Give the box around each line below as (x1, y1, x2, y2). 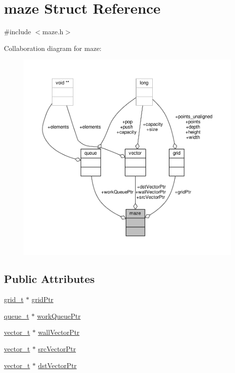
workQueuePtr (37, 310, 81, 321)
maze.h (42, 26, 64, 37)
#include (4, 26, 31, 37)
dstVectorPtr (38, 360, 77, 370)
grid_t (4, 294, 24, 304)
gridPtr (31, 294, 54, 304)
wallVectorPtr (38, 327, 80, 337)
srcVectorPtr (38, 344, 76, 354)
